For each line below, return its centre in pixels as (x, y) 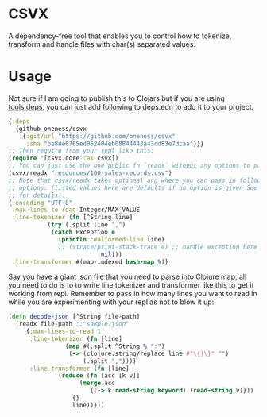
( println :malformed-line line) (112, 239)
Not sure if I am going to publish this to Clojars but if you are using (116, 98)
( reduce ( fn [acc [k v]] (99, 376)
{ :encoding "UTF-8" (41, 203)
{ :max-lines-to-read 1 (64, 332)
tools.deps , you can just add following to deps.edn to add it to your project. (131, 106)
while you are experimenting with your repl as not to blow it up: (111, 302)
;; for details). (37, 195)
